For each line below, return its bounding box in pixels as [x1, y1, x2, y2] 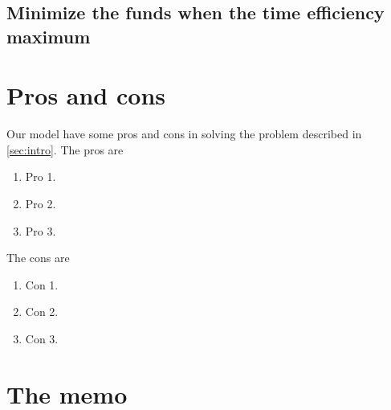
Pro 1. [25, 168, 56, 185]
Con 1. [25, 276, 59, 293]
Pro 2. [25, 195, 56, 212]
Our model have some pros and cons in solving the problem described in [6, 125, 362, 142]
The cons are [6, 249, 70, 266]
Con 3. [25, 330, 59, 347]
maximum [6, 23, 91, 48]
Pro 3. [25, 222, 56, 239]
